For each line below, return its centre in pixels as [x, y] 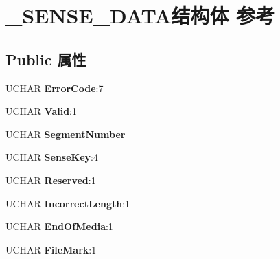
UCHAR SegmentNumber [66, 134]
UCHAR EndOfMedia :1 [59, 226]
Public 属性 [46, 59]
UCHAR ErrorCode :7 [55, 88]
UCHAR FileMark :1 [51, 249]
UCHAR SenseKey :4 [52, 157]
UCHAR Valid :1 [42, 111]
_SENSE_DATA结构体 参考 [140, 15]
